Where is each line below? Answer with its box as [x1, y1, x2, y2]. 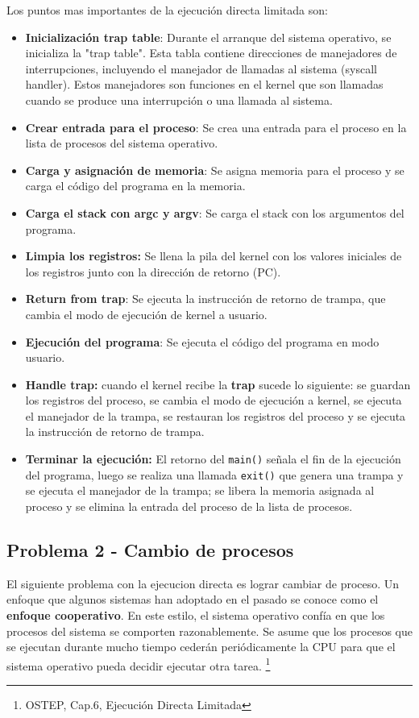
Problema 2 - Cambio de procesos [6, 537, 294, 562]
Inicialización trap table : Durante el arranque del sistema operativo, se [25, 28, 392, 45]
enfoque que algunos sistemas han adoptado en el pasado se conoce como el [6, 591, 379, 608]
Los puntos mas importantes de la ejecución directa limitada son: [6, 2, 328, 18]
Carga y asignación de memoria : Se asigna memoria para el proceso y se [25, 161, 404, 178]
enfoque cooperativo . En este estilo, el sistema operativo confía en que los [6, 606, 385, 623]
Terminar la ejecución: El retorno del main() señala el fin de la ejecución [25, 450, 401, 467]
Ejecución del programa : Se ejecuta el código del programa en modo [25, 333, 380, 350]
